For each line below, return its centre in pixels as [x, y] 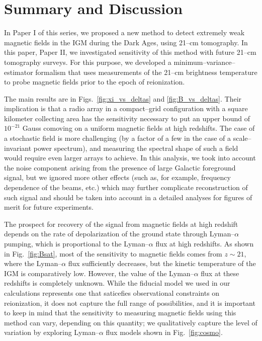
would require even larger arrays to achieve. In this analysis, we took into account [130, 158]
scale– [242, 138]
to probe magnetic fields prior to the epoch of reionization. [95, 82]
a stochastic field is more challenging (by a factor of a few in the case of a [118, 138]
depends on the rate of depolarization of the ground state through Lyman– [119, 234]
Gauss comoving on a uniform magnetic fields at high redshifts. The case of [139, 128]
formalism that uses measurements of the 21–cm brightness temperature [146, 72]
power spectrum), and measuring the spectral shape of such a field [136, 148]
